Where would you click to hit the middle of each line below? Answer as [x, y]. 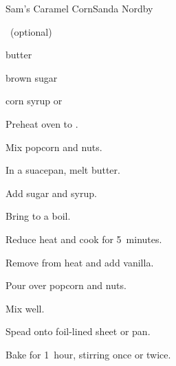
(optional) [31, 31]
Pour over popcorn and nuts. [66, 285]
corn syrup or [34, 101]
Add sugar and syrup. [51, 193]
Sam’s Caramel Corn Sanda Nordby [79, 8]
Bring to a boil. [38, 216]
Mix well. [25, 308]
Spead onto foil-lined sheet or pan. [78, 331]
